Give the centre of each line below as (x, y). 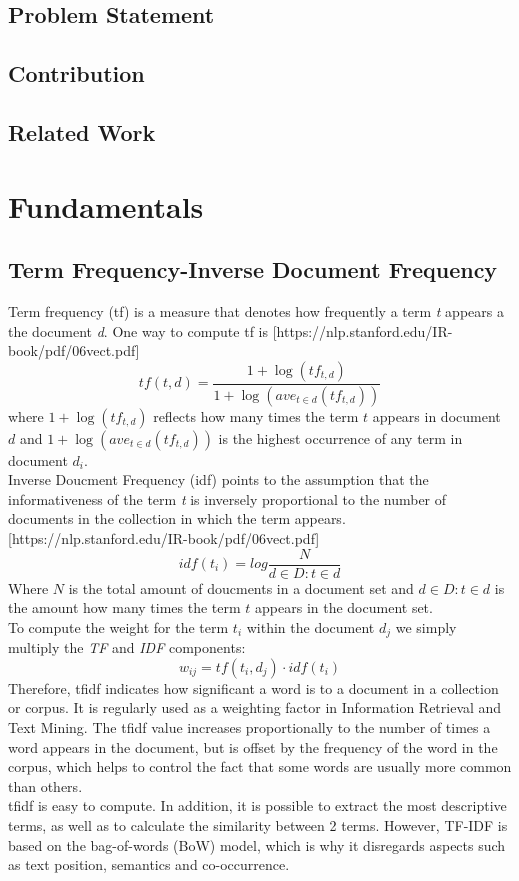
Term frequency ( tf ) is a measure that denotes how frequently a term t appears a (256, 310)
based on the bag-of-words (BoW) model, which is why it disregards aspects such (257, 844)
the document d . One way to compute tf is (138, 330)
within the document (310, 626)
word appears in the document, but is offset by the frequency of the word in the (253, 746)
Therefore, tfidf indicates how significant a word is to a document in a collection (253, 687)
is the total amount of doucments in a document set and (241, 587)
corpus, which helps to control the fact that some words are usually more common (260, 766)
